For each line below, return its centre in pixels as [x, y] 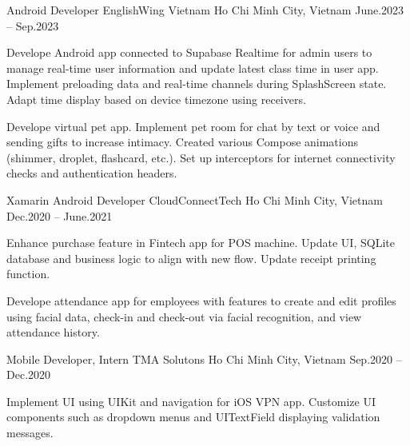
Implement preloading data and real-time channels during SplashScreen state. [197, 84]
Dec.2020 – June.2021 [60, 215]
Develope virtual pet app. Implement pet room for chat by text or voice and [193, 126]
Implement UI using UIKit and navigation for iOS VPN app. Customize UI [191, 401]
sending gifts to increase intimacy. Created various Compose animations [183, 142]
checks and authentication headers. [92, 173]
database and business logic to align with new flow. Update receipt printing [191, 258]
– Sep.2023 [33, 25]
